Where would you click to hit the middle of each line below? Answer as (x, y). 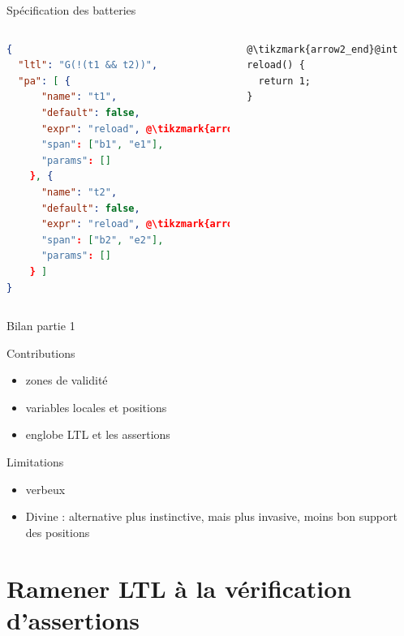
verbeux (45, 489)
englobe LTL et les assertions (98, 434)
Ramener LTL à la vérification (179, 588)
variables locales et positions (96, 407)
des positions (58, 532)
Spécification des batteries (71, 10)
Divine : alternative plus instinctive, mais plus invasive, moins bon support (211, 516)
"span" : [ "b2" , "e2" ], (102, 240)
